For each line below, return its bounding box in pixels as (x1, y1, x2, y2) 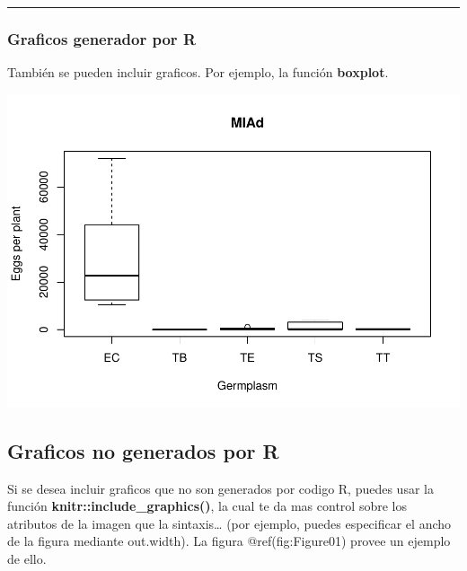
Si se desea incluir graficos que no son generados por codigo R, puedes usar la (7, 479, 434, 497)
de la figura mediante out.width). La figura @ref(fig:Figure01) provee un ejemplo (7, 531, 451, 550)
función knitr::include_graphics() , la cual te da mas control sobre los (7, 496, 407, 515)
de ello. (7, 549, 47, 567)
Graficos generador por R (7, 27, 197, 49)
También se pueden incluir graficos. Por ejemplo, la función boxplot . (7, 63, 389, 82)
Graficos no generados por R (7, 436, 279, 464)
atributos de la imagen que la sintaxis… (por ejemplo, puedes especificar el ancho (7, 514, 452, 532)
